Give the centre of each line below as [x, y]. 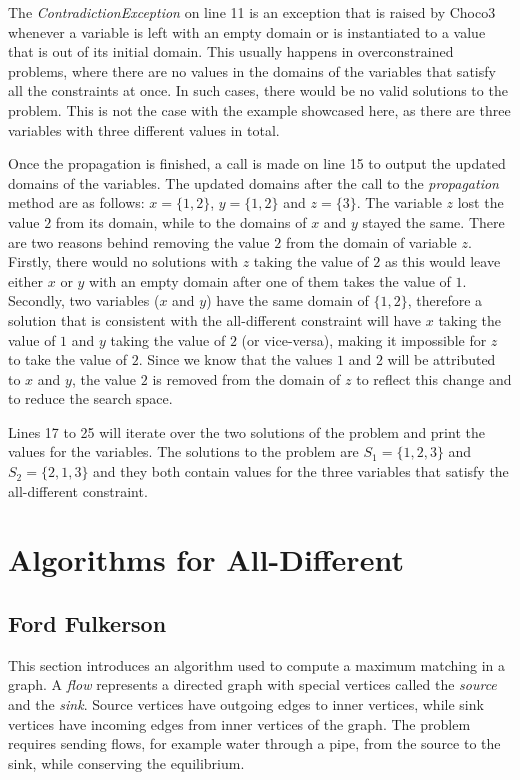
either [26, 280]
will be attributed [441, 359]
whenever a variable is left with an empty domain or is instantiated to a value [247, 31]
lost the [480, 202]
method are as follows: [76, 202]
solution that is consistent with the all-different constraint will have [215, 319]
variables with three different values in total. [144, 129]
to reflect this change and [434, 378]
